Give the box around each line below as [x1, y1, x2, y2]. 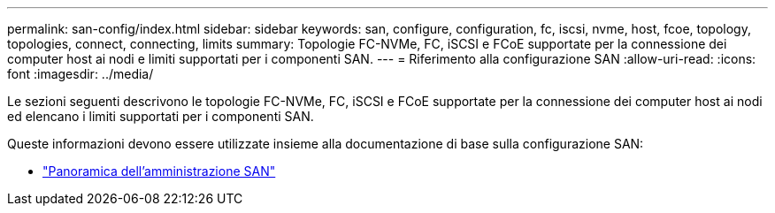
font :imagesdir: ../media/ [7, 66, 154, 81]
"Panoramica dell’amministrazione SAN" [42, 164, 276, 179]
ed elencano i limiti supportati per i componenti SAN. [7, 109, 314, 124]
